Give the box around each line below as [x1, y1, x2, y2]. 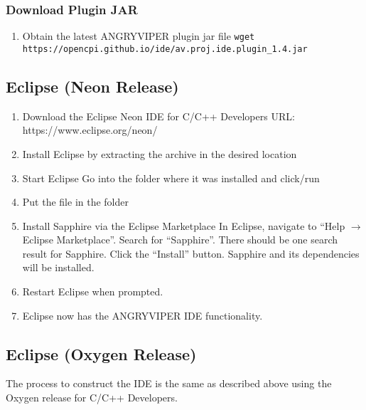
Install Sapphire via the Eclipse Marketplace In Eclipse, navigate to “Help [22, 218, 345, 233]
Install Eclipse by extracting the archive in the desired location [22, 146, 297, 161]
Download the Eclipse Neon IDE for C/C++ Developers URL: [22, 108, 295, 123]
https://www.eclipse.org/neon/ [22, 122, 158, 137]
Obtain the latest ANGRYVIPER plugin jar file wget [22, 28, 255, 43]
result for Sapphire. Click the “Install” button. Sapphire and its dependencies [22, 246, 360, 261]
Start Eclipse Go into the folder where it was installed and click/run [22, 170, 320, 185]
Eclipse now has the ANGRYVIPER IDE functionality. [22, 307, 263, 322]
